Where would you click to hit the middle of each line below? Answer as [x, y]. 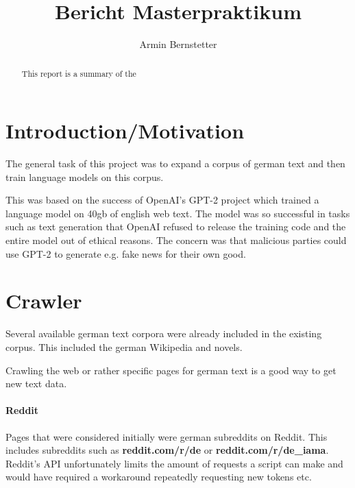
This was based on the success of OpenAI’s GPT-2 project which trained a [162, 200]
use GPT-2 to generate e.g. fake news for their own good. [126, 253]
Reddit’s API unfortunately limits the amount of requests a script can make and [174, 463]
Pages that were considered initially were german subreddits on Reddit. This [167, 436]
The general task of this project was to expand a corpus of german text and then [175, 163]
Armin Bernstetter [178, 44]
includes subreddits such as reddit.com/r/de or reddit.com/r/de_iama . [167, 450]
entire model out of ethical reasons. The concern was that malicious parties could [176, 240]
